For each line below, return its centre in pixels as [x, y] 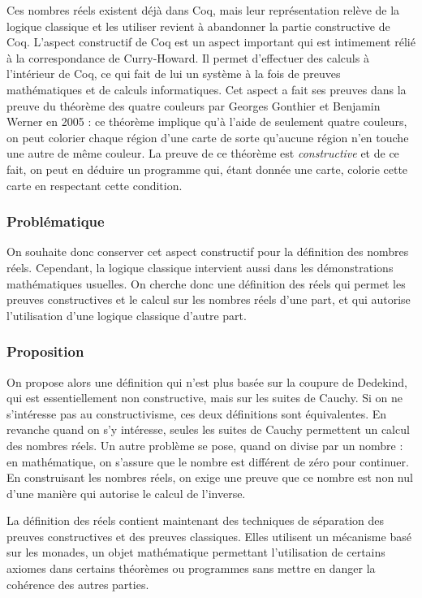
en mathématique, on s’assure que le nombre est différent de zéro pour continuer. [208, 461]
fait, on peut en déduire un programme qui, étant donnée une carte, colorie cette [207, 169]
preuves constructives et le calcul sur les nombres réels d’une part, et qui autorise [209, 299]
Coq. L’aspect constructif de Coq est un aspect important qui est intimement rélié [211, 42]
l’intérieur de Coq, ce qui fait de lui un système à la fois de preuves [174, 74]
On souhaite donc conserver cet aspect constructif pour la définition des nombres [208, 251]
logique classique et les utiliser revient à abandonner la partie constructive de [198, 26]
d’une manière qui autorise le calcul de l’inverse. [126, 493]
